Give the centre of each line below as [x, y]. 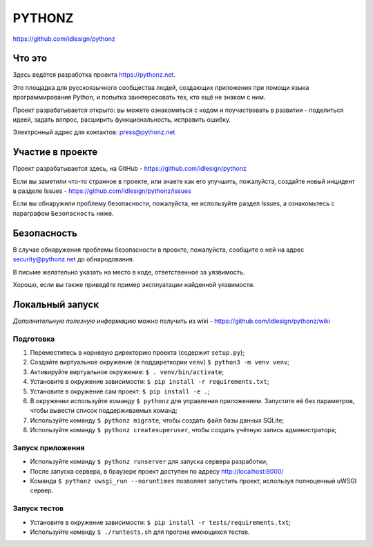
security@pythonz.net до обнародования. [74, 259]
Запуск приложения [49, 447]
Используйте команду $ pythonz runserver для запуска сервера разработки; [149, 462]
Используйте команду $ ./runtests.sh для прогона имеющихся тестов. [140, 532]
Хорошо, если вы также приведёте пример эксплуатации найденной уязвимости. [134, 284]
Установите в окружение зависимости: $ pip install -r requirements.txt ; [150, 382]
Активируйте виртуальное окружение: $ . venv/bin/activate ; [127, 372]
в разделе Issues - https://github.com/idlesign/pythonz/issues [102, 191]
